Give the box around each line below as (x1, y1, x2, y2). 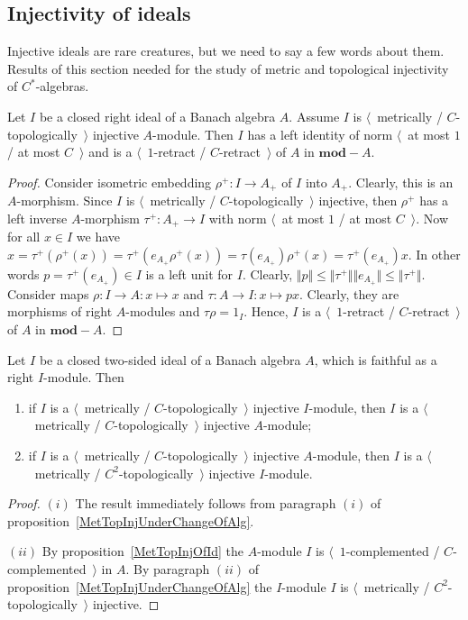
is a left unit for (145, 264, 234, 283)
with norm (208, 208, 267, 227)
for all (7, 227, 41, 246)
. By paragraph (125, 559, 210, 578)
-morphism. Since (16, 191, 113, 210)
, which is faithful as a (314, 350, 437, 369)
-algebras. (35, 77, 89, 96)
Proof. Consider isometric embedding (7, 172, 212, 191)
